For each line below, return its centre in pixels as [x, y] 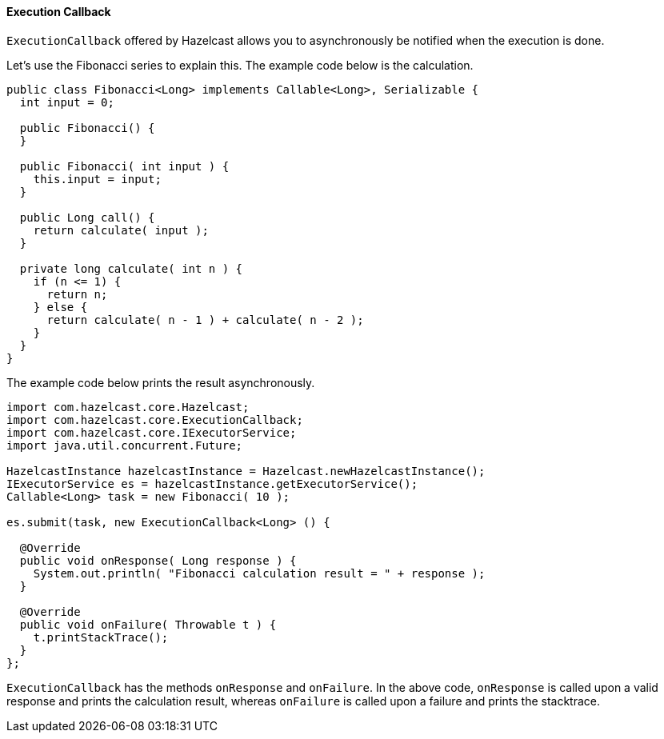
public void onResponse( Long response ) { [158, 560]
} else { [60, 307]
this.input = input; [97, 179]
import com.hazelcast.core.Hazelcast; [128, 407]
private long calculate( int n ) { [131, 268]
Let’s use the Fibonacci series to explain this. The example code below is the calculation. [240, 65]
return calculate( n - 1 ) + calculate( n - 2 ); [205, 320]
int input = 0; [67, 102]
